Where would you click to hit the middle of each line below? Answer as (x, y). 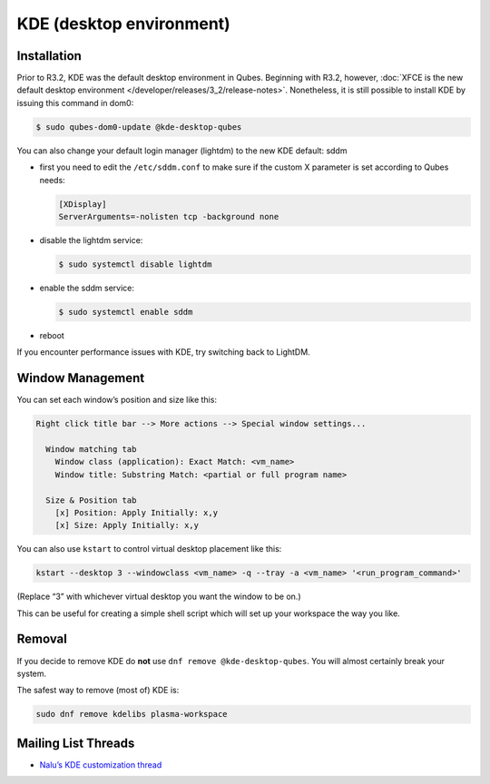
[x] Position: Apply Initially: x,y (136, 512)
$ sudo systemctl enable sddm (126, 312)
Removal (42, 639)
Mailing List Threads (76, 743)
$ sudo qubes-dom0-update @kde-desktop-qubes (139, 127)
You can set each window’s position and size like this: (117, 400)
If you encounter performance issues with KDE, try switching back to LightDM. (163, 352)
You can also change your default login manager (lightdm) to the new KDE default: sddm (182, 151)
